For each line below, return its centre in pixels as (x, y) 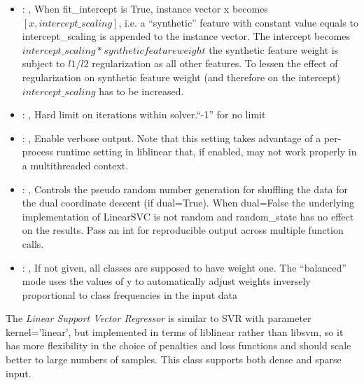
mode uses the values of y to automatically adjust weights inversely (166, 281)
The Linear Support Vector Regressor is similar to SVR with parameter (159, 318)
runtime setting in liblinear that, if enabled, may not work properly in (206, 152)
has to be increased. (141, 91)
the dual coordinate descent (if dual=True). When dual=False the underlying (188, 203)
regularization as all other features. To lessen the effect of (215, 63)
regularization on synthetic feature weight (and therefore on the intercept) (181, 77)
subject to (43, 63)
